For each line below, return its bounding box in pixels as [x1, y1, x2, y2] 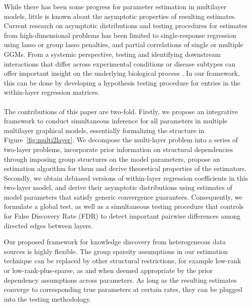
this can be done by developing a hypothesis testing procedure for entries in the [4, 77, 240, 87]
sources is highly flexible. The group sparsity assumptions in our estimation [4, 246, 228, 256]
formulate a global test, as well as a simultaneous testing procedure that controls [4, 201, 244, 211]
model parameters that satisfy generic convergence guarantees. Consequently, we [4, 191, 243, 202]
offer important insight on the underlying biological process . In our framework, [4, 68, 240, 78]
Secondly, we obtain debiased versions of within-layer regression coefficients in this [4, 172, 248, 183]
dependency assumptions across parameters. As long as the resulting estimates [4, 274, 237, 285]
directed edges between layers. [4, 220, 93, 230]
